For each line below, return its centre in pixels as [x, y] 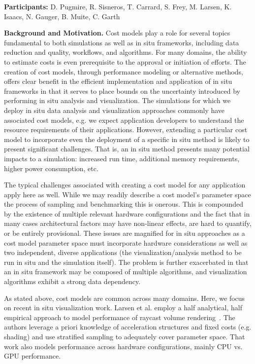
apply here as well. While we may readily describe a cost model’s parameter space [127, 194]
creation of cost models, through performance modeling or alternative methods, [124, 71]
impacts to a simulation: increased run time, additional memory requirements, [122, 158]
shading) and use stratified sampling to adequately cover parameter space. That [125, 336]
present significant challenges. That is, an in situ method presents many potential [127, 149]
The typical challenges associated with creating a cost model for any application [125, 185]
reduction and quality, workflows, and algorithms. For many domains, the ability [126, 52]
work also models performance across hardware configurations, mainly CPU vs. [123, 346]
